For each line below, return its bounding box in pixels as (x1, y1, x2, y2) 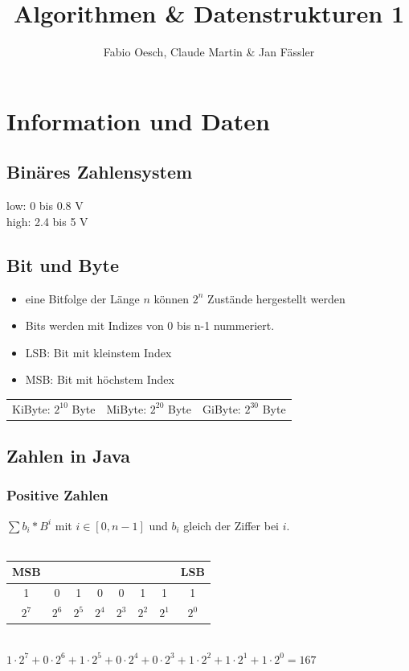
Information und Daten (6, 104, 270, 137)
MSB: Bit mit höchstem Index (25, 371, 174, 388)
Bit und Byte (6, 252, 119, 277)
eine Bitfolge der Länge (25, 290, 140, 307)
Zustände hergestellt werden (207, 290, 346, 307)
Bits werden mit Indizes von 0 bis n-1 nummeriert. (25, 317, 275, 334)
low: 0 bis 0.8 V (6, 197, 84, 214)
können (153, 290, 190, 307)
